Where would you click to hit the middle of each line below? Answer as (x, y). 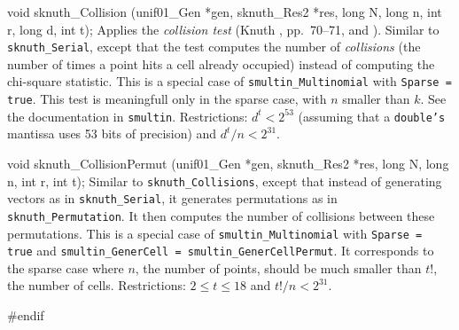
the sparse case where (66, 267)
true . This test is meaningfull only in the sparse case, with (167, 99)
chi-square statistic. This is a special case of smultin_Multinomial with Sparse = (229, 81)
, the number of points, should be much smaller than (278, 267)
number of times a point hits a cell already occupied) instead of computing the (221, 63)
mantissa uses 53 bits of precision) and (112, 134)
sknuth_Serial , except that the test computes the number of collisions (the (214, 47)
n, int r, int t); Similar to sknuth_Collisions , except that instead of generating (225, 181)
